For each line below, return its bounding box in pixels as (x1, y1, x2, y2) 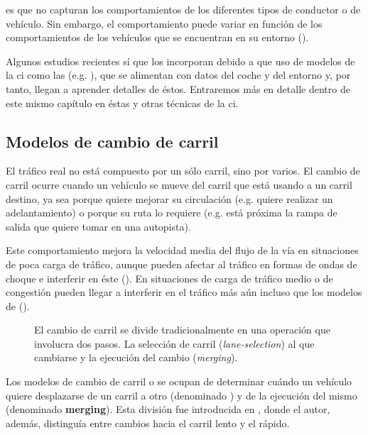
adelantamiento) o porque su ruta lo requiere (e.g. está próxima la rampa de (6, 205, 337, 220)
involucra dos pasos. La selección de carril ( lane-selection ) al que (34, 336, 315, 351)
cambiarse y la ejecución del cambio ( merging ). (34, 350, 238, 365)
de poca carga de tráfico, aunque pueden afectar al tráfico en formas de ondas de (6, 256, 357, 271)
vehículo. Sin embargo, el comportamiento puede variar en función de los (6, 16, 323, 31)
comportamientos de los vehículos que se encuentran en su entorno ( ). (6, 30, 309, 45)
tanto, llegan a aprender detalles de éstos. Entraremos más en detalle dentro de (6, 81, 350, 96)
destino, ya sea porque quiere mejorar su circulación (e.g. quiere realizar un (6, 191, 333, 206)
